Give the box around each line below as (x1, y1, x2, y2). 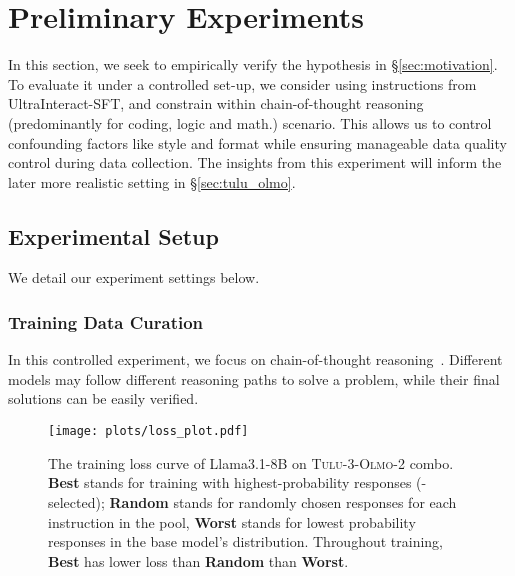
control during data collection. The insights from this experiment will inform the (8, 152, 502, 173)
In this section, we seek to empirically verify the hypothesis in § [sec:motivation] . (8, 54, 498, 75)
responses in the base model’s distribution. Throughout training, (48, 531, 444, 552)
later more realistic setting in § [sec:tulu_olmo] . (8, 171, 296, 192)
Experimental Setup (8, 220, 219, 251)
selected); (48, 491, 105, 512)
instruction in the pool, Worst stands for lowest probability (48, 511, 416, 532)
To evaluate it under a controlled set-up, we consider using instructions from (8, 73, 477, 94)
